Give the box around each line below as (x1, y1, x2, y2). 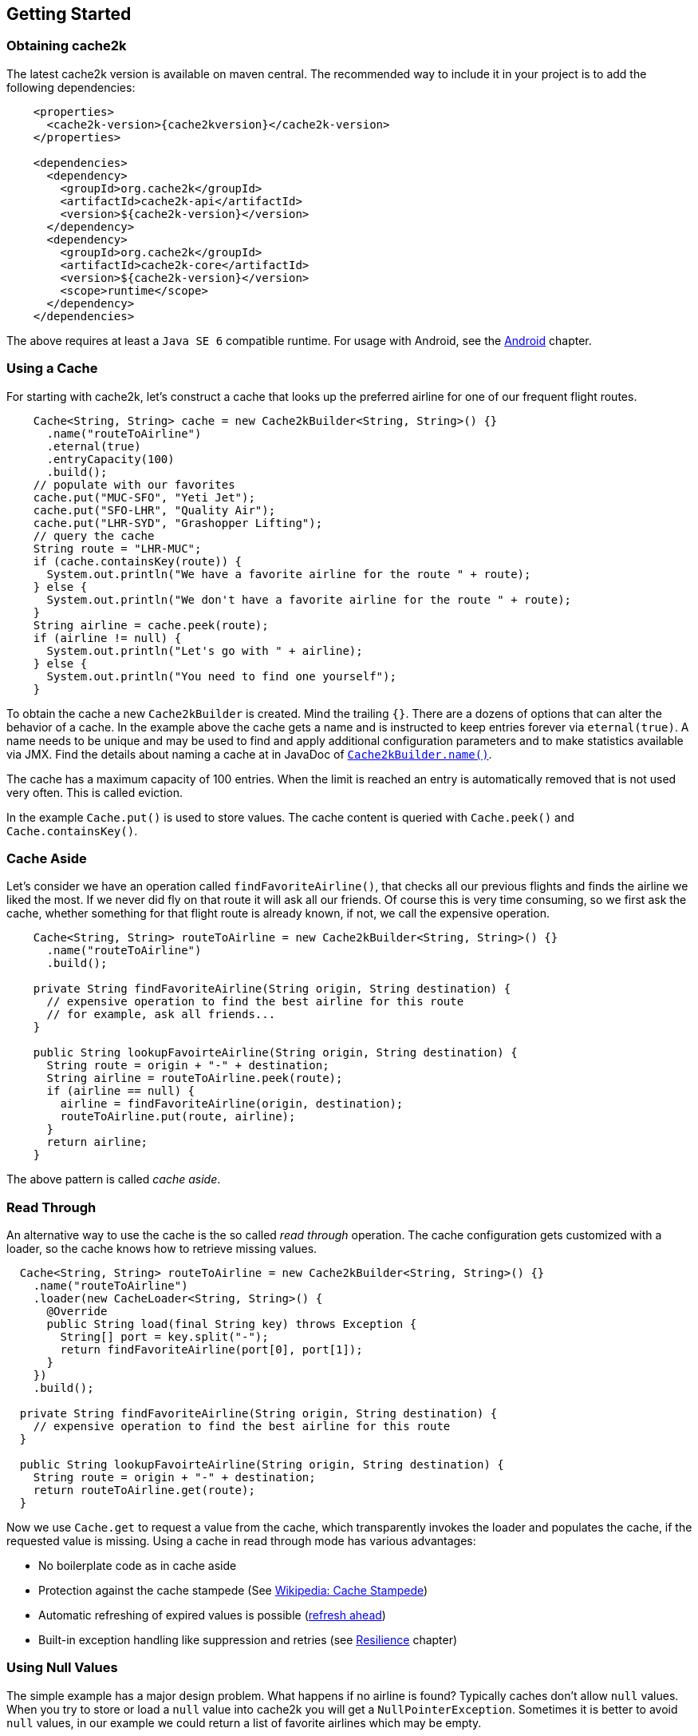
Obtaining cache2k (6, 38, 127, 54)
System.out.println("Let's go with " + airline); (46, 644, 363, 657)
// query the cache (33, 529, 155, 542)
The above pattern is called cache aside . (6, 1172, 221, 1187)
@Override (46, 1305, 108, 1318)
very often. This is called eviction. (6, 785, 183, 799)
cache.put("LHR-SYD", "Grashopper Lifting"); (33, 516, 323, 529)
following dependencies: (6, 80, 136, 94)
